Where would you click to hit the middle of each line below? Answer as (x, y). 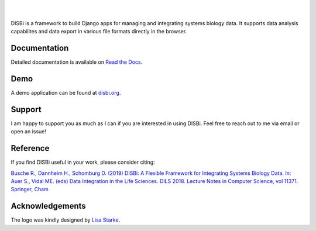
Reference (30, 148)
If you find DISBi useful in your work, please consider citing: (83, 162)
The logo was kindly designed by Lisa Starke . (66, 220)
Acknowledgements (48, 206)
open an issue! (29, 132)
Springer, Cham (30, 189)
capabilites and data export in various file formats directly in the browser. (99, 32)
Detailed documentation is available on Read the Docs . (77, 62)
